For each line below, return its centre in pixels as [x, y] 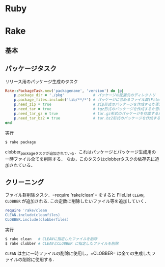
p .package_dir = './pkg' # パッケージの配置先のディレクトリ [85, 95]
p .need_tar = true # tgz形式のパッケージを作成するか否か [88, 109]
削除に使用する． [39, 260]
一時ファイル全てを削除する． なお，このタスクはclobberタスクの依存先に [80, 159]
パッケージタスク [31, 69]
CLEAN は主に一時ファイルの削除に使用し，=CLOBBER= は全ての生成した [78, 253]
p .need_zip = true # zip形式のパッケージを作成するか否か [88, 104]
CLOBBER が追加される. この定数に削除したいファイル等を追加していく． [77, 201]
